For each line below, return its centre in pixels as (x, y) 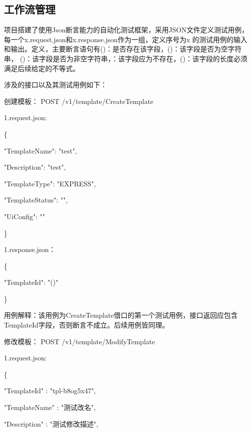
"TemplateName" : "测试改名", (50, 407)
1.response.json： (30, 249)
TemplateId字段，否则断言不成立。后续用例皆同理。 (86, 325)
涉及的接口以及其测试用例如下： (56, 85)
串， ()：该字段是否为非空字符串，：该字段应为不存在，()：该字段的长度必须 (126, 58)
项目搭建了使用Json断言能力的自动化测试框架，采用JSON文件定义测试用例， (126, 30)
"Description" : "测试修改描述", (51, 423)
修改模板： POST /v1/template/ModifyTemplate (80, 341)
